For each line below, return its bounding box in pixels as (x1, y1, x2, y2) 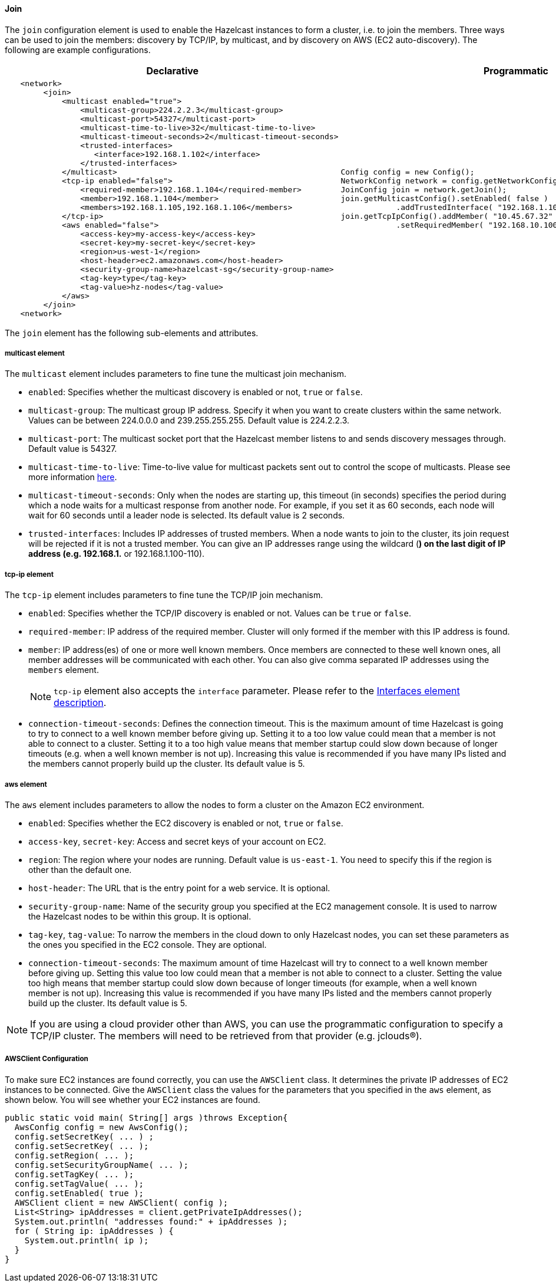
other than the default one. (28, 864, 132, 875)
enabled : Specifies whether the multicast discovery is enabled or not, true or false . (28, 387, 363, 398)
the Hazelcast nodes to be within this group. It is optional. (28, 911, 251, 921)
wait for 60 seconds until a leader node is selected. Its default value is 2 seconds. (28, 510, 345, 521)
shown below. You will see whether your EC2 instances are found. (5, 1094, 260, 1105)
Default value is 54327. (28, 444, 117, 454)
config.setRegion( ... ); (14, 1150, 134, 1160)
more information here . (28, 472, 117, 482)
